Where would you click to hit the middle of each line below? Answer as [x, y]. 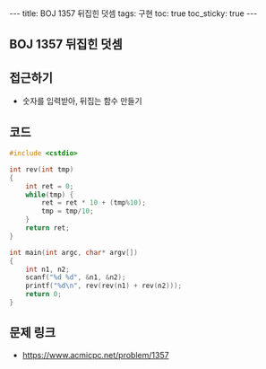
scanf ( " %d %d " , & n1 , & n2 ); [76, 277]
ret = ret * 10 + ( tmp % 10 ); [94, 203]
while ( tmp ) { [50, 195]
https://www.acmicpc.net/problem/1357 [95, 355]
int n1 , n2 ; [47, 269]
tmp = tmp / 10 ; [68, 211]
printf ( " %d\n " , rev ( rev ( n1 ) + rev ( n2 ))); [104, 286]
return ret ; [47, 228]
